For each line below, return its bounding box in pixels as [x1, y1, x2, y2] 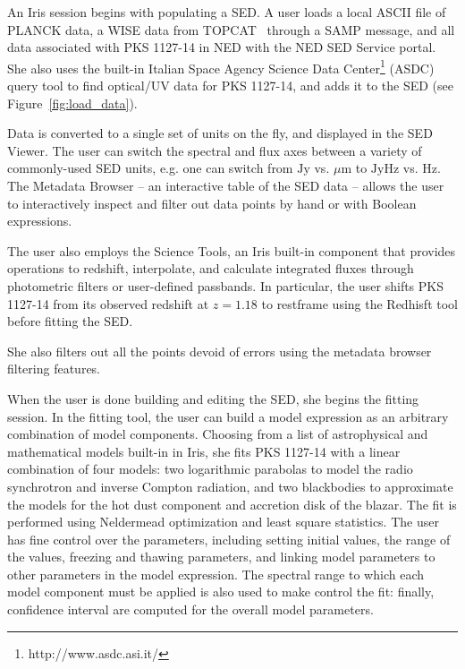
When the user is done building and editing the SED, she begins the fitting [7, 389, 419, 407]
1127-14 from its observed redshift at [7, 294, 209, 313]
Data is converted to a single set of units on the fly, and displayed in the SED [7, 124, 433, 142]
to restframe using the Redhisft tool [261, 294, 458, 313]
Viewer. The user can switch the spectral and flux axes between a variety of [7, 141, 422, 159]
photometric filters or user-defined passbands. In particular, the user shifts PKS [7, 276, 444, 295]
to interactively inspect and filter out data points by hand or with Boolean [7, 193, 417, 212]
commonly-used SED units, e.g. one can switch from [7, 159, 293, 177]
